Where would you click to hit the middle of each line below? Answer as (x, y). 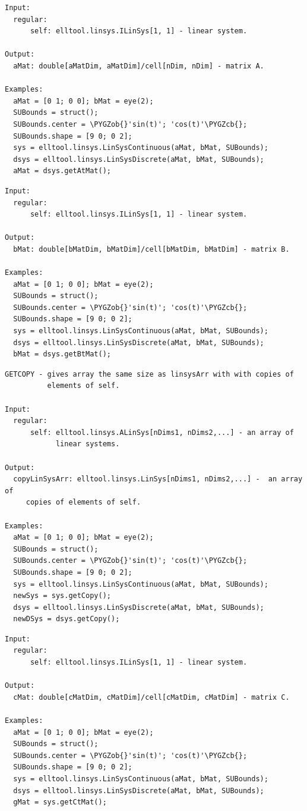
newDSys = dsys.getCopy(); (67, 619)
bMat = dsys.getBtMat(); (62, 354)
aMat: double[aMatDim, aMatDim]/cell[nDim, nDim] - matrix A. (139, 66)
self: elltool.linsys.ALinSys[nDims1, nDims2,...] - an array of (162, 432)
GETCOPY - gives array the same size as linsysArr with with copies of (149, 374)
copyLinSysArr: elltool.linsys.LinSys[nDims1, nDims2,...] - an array (158, 479)
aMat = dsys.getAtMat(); (62, 171)
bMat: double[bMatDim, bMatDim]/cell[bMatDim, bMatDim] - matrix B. (151, 249)
